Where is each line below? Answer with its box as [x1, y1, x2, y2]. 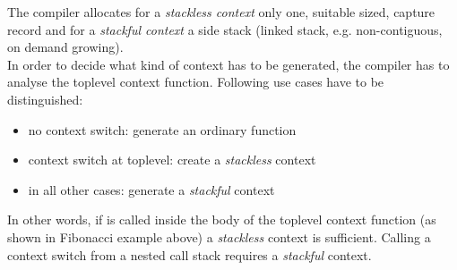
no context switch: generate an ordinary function [28, 120, 297, 139]
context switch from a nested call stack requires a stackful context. [7, 245, 372, 264]
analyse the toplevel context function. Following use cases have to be [7, 72, 384, 91]
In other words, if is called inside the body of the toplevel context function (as [7, 210, 436, 229]
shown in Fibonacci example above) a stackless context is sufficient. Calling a [7, 227, 431, 246]
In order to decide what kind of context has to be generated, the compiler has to [7, 55, 450, 73]
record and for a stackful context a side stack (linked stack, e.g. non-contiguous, [7, 20, 443, 38]
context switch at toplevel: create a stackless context [28, 150, 316, 169]
